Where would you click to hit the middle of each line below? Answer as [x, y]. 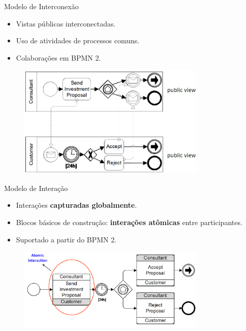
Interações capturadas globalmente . [76, 205]
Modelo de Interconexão [41, 6]
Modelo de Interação [36, 188]
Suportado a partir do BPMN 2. [66, 239]
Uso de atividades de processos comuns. [78, 40]
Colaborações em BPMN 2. [58, 57]
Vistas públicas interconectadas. [66, 23]
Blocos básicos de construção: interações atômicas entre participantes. [129, 222]
